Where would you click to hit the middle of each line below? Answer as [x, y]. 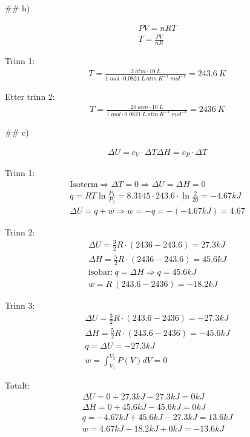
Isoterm [84, 184]
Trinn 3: [20, 305]
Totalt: [18, 385]
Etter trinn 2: [30, 97]
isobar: [100, 273]
